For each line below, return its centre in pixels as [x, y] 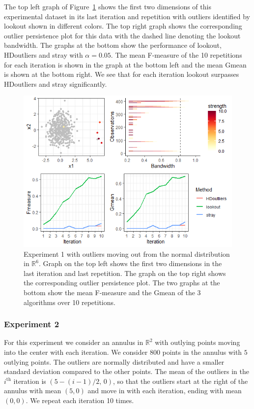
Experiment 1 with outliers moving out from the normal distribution [127, 254]
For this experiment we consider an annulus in [74, 342]
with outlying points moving [198, 342]
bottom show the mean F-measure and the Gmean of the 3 [112, 292]
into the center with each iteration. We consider [76, 352]
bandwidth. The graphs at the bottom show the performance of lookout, [113, 45]
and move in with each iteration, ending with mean [165, 391]
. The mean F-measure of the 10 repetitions [176, 54]
